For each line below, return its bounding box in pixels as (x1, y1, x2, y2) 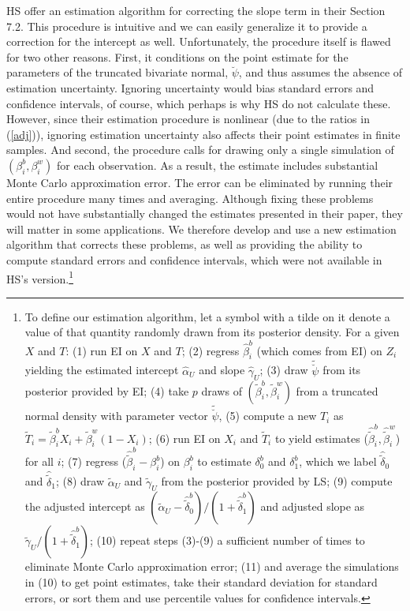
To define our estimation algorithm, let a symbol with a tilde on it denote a (24, 308, 390, 324)
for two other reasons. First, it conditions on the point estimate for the (6, 48, 348, 65)
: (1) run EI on (65, 342, 138, 358)
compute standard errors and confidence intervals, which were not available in (6, 251, 382, 268)
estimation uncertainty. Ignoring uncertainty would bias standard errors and (6, 79, 375, 96)
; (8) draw (55, 473, 105, 489)
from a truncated (296, 382, 378, 399)
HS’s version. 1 (6, 268, 73, 287)
